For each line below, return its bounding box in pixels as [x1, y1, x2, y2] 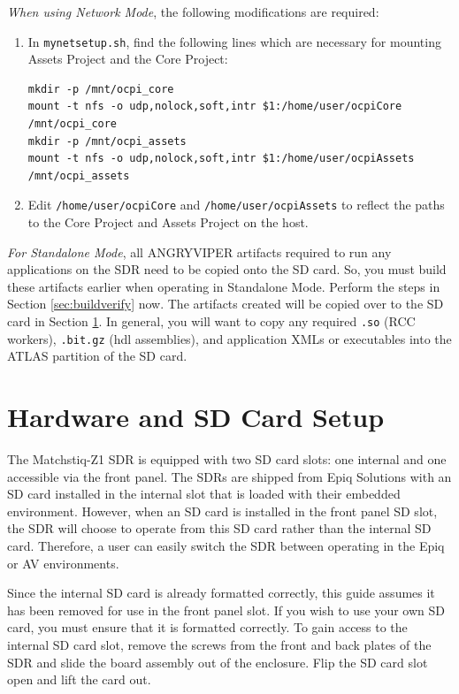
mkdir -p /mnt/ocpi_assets [27, 134, 187, 148]
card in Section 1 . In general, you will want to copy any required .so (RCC [7, 312, 416, 331]
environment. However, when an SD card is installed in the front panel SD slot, [7, 501, 438, 520]
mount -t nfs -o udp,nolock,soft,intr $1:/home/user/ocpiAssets [27, 152, 415, 165]
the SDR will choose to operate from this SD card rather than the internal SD [7, 519, 432, 538]
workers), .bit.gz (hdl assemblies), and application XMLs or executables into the [7, 329, 452, 347]
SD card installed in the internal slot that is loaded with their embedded [7, 484, 401, 503]
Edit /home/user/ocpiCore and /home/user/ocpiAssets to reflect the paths [27, 195, 445, 214]
